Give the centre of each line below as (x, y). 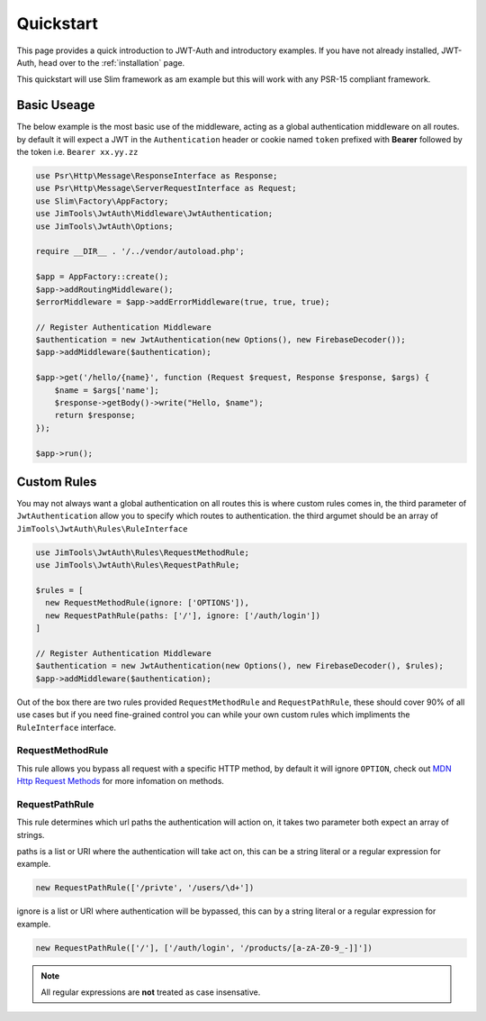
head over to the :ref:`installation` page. (112, 62)
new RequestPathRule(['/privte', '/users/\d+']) (145, 888)
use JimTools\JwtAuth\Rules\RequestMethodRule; (142, 552)
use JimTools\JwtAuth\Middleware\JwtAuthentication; (154, 214)
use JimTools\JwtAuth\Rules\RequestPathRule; (138, 565)
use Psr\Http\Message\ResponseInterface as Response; (157, 176)
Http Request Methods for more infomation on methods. (121, 781)
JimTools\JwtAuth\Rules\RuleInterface (102, 529)
